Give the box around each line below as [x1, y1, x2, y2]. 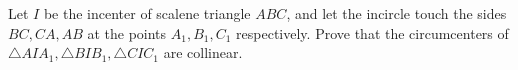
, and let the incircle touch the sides [286, 3, 507, 23]
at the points [87, 22, 167, 43]
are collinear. [163, 42, 243, 63]
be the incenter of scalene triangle [43, 3, 251, 23]
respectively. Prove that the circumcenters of [236, 22, 509, 43]
